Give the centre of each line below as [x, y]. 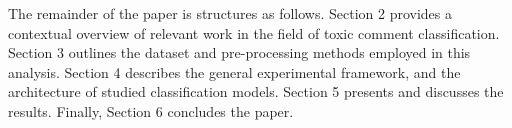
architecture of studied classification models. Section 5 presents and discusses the [256, 91]
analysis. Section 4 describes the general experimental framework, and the [234, 71]
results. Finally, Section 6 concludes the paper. [151, 110]
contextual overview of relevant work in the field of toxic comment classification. [254, 32]
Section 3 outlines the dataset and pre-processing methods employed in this [239, 52]
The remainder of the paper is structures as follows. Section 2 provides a [230, 13]
